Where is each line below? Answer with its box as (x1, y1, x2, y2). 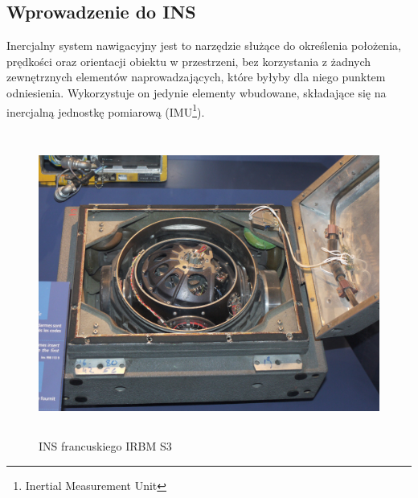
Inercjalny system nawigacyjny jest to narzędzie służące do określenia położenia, (6, 37, 401, 54)
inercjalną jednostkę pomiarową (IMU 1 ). (6, 101, 205, 120)
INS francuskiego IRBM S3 (39, 438, 172, 455)
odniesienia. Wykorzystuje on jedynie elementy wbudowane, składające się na (6, 84, 387, 101)
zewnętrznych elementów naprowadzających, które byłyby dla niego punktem (6, 68, 386, 85)
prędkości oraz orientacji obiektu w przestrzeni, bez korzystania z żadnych (6, 52, 371, 69)
